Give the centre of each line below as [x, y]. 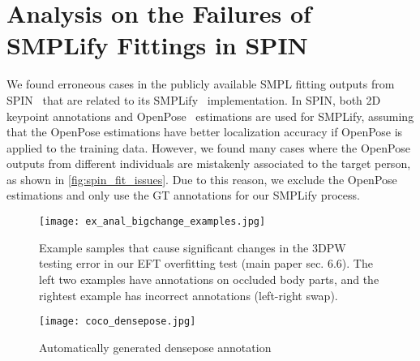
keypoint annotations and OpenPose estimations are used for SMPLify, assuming [210, 116]
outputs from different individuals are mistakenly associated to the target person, [209, 163]
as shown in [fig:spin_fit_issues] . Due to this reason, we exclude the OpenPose [202, 179]
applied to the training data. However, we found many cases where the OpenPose [208, 147]
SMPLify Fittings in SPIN [157, 45]
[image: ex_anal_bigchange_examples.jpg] [152, 222]
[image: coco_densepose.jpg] [118, 322]
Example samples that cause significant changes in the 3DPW [193, 247]
